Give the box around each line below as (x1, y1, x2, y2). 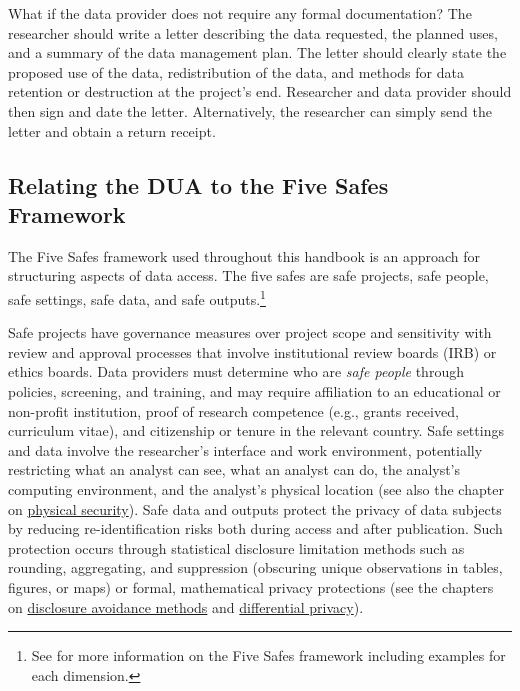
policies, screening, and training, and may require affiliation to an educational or (8, 380, 501, 401)
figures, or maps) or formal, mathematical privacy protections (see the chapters (8, 576, 494, 597)
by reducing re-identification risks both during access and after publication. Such (8, 518, 503, 539)
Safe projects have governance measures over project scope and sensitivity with (8, 322, 492, 343)
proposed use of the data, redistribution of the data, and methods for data (8, 61, 464, 82)
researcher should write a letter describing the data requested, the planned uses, (8, 22, 498, 43)
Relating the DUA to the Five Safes (8, 169, 389, 200)
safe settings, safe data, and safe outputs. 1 (8, 285, 266, 309)
